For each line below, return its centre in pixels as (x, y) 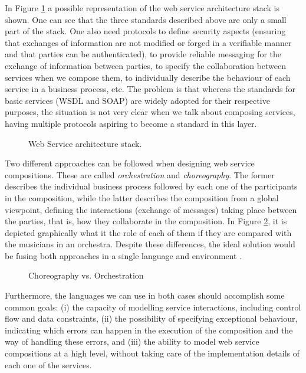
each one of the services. (48, 364)
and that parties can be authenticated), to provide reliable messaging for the (143, 54)
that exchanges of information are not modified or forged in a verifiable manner (148, 42)
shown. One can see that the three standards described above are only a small (146, 19)
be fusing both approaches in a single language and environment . (124, 255)
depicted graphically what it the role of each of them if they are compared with (148, 232)
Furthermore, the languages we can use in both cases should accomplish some (145, 295)
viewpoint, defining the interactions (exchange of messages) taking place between (151, 209)
